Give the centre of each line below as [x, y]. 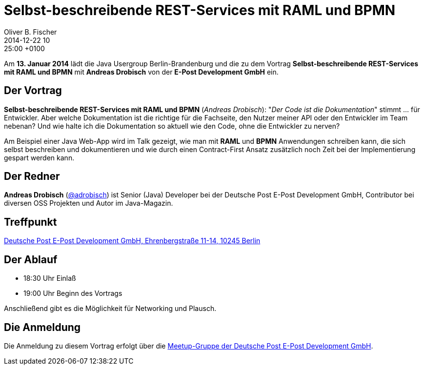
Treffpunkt [30, 222]
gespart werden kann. [39, 157]
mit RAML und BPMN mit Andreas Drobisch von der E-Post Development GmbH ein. [141, 72]
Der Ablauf [31, 259]
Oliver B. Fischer [30, 32]
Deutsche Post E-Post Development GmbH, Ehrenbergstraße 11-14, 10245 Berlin [132, 241]
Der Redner [32, 176]
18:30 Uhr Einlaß [50, 278]
